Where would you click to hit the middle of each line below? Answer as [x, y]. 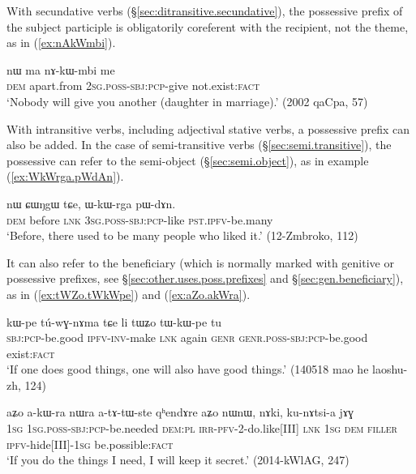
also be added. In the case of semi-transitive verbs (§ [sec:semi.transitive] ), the [199, 145]
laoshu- [390, 369]
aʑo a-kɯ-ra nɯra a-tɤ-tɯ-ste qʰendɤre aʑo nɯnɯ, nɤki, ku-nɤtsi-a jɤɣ [180, 412]
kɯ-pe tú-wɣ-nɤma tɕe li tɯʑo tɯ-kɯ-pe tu [114, 321]
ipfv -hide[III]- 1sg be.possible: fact [90, 444]
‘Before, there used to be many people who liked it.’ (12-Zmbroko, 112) [182, 235]
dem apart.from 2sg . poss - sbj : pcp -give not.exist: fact [133, 85]
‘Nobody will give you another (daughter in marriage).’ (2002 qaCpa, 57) [187, 101]
